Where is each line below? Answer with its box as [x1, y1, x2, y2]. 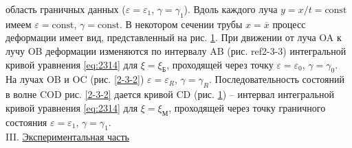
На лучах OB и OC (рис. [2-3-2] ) [5, 72, 144, 86]
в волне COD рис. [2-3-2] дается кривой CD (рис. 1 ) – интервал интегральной [5, 87, 334, 101]
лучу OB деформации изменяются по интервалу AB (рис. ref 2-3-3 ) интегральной [5, 43, 346, 58]
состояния [5, 114, 47, 129]
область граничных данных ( [5, 2, 126, 16]
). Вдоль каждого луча [184, 2, 278, 16]
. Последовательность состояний [209, 72, 344, 86]
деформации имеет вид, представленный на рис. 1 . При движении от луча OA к [5, 30, 342, 45]
